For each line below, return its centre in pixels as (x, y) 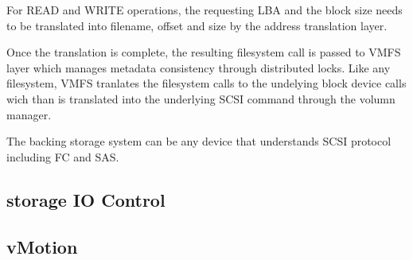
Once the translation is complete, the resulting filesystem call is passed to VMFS (204, 52)
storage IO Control (86, 199)
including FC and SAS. (63, 156)
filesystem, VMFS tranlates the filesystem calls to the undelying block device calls (206, 83)
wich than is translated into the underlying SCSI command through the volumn (201, 98)
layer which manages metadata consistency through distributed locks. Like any (199, 67)
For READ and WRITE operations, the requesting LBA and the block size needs (205, 10)
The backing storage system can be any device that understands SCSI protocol (199, 141)
